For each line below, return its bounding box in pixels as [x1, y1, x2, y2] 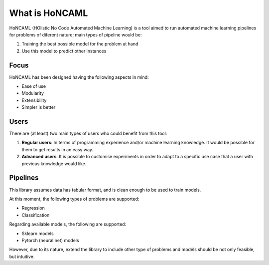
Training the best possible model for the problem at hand [21, 41, 138, 47]
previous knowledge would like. [21, 160, 87, 167]
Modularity [21, 90, 44, 96]
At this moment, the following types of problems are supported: [9, 196, 139, 202]
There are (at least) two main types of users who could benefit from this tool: [9, 130, 167, 137]
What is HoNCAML [9, 7, 88, 18]
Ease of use [21, 83, 46, 89]
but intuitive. [9, 254, 35, 260]
